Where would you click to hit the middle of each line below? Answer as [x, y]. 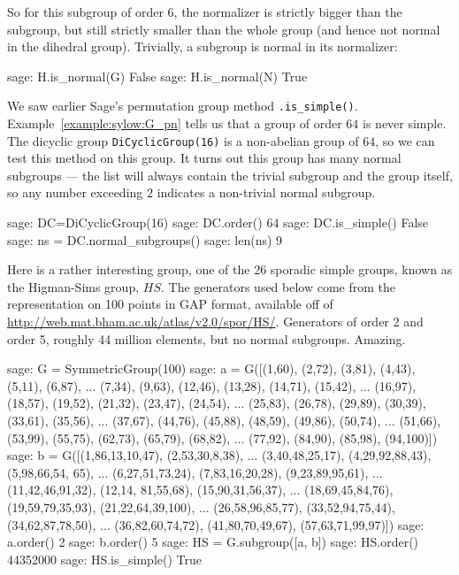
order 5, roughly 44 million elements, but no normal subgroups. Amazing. [207, 338]
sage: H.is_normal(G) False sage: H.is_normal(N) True [157, 76]
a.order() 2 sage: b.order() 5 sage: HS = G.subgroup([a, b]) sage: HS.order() [213, 542]
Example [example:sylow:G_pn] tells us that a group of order [175, 123]
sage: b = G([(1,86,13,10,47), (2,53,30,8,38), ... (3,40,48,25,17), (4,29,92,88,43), [219, 455]
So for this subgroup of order [85, 11]
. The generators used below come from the [278, 286]
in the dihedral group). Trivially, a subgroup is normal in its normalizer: [203, 46]
